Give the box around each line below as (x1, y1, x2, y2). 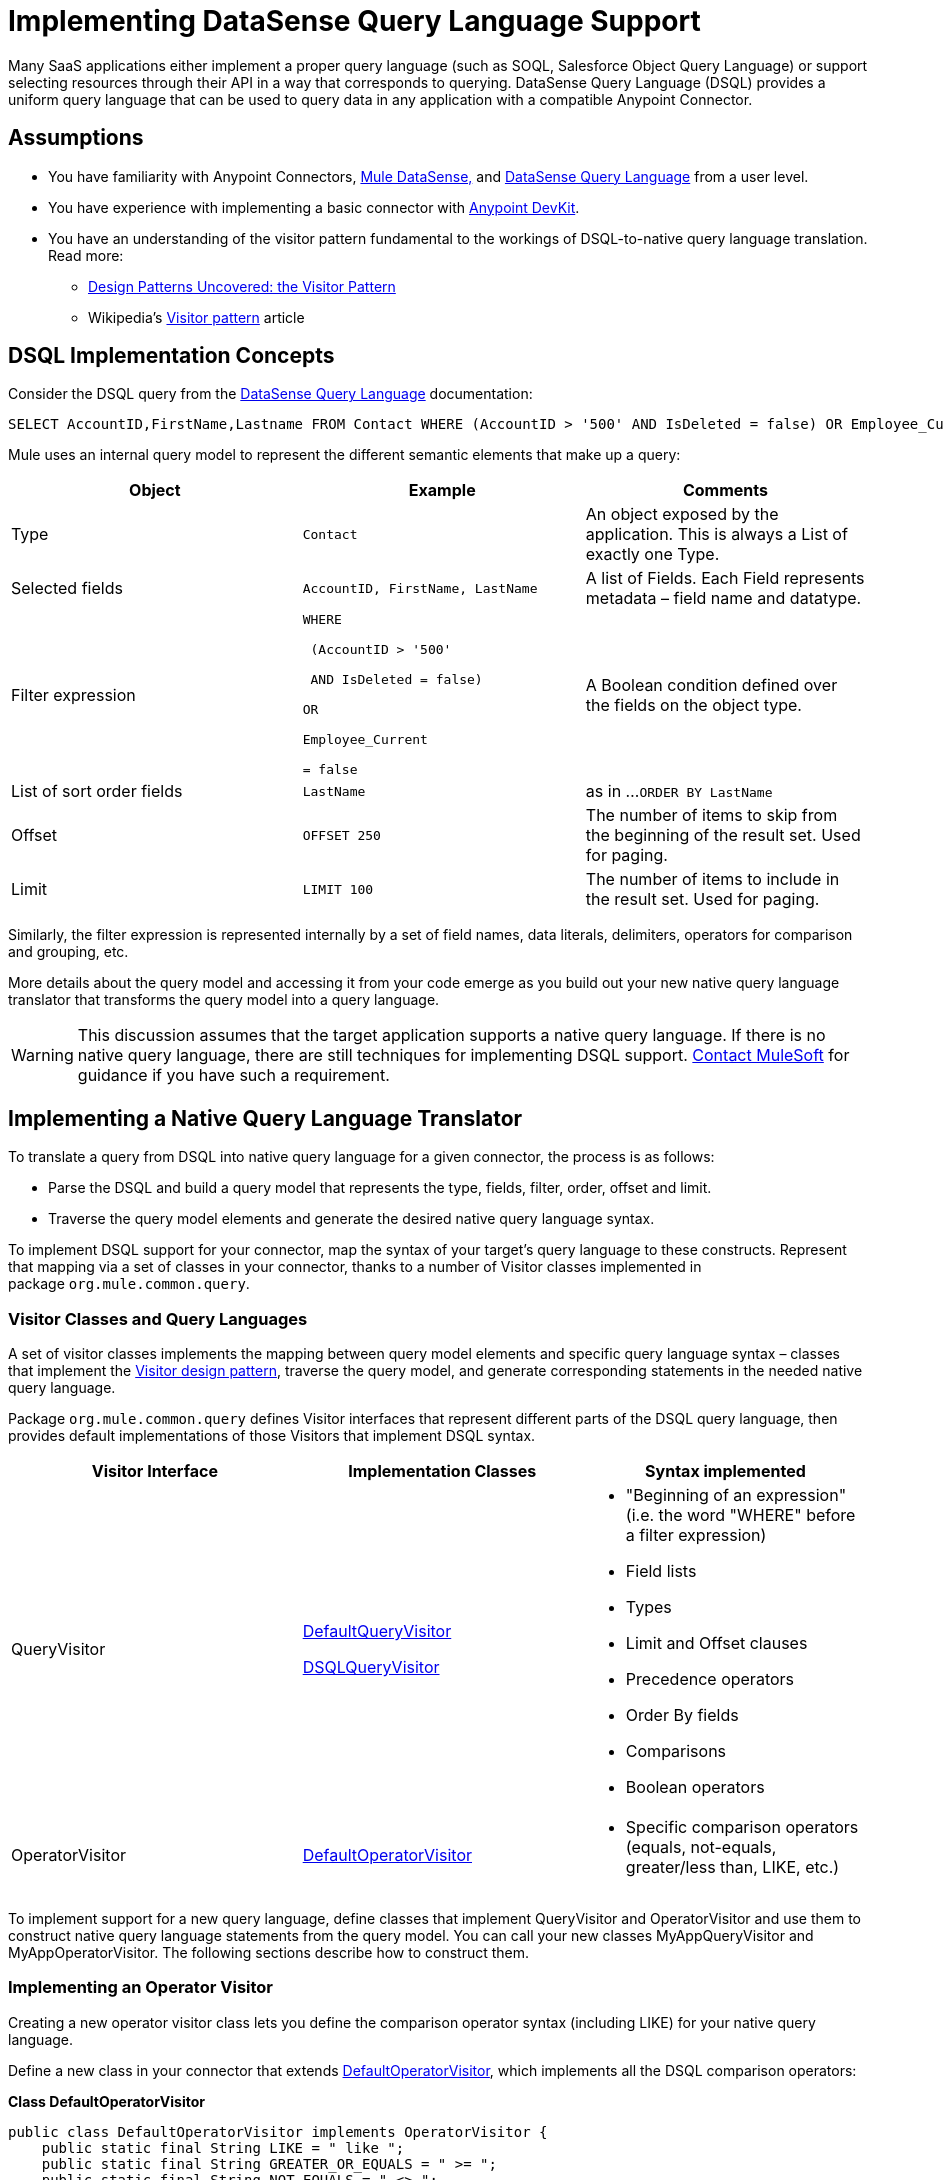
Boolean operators (625, 1777, 765, 1798)
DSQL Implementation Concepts (8, 343, 335, 369)
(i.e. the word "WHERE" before (625, 1505, 856, 1526)
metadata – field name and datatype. (585, 588, 862, 609)
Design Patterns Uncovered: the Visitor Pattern (88, 277, 396, 295)
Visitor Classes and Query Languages (8, 1308, 308, 1329)
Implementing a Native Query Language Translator (8, 1105, 523, 1131)
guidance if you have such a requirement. (77, 1065, 390, 1086)
